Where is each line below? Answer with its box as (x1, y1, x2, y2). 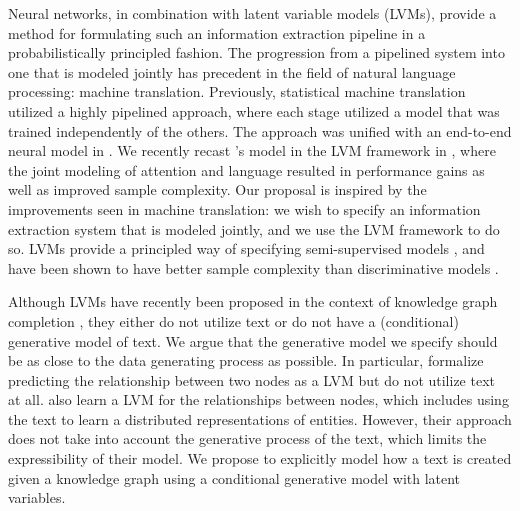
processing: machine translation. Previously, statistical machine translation (8, 81, 466, 102)
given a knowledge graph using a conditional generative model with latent (8, 467, 461, 488)
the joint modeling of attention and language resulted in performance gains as (8, 159, 485, 180)
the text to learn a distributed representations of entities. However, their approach (8, 408, 512, 429)
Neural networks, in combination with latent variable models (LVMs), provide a (8, 3, 497, 23)
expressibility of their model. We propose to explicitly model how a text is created (8, 448, 512, 469)
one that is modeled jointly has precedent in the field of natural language (8, 61, 456, 82)
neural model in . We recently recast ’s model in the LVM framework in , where (8, 140, 496, 161)
